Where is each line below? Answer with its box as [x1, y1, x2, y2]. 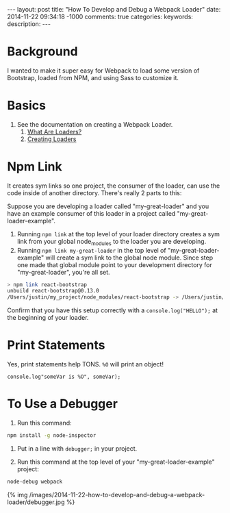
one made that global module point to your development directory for [16, 260, 212, 268]
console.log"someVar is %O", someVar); [7, 373, 121, 381]
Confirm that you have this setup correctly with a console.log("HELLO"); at [7, 306, 218, 314]
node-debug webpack [7, 478, 63, 485]
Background [7, 44, 78, 60]
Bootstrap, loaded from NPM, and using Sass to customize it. [7, 73, 179, 82]
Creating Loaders [27, 135, 77, 143]
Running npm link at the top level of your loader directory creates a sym [16, 229, 220, 238]
